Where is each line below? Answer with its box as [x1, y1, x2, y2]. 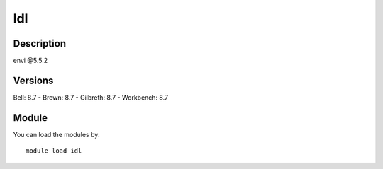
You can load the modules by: [13, 130, 101, 139]
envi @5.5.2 [13, 57, 48, 65]
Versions [13, 74, 54, 86]
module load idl [26, 147, 82, 155]
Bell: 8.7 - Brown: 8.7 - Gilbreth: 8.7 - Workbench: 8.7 [13, 93, 169, 102]
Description [13, 37, 67, 49]
